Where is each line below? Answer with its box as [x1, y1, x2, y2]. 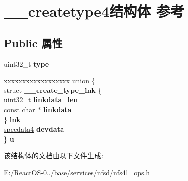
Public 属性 [4, 35, 63, 50]
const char [4, 104, 35, 114]
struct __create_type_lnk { [4, 85, 102, 95]
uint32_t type [4, 58, 49, 69]
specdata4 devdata [4, 124, 64, 134]
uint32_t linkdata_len [4, 94, 78, 105]
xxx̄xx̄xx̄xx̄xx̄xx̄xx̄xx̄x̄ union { [4, 75, 95, 86]
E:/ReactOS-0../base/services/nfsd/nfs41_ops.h [4, 167, 150, 177]
